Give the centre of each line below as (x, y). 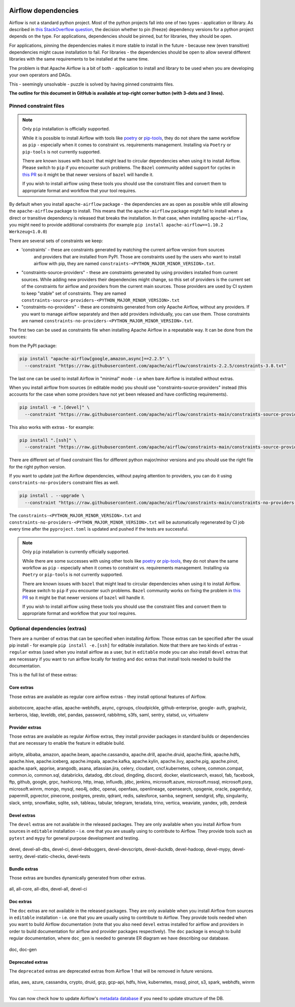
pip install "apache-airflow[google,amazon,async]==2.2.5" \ (95, 359)
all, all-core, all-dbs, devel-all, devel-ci (48, 889)
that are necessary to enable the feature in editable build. (67, 743)
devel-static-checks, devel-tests (57, 856)
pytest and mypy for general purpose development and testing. (74, 838)
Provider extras (25, 727)
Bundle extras (24, 869)
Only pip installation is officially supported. (66, 129)
